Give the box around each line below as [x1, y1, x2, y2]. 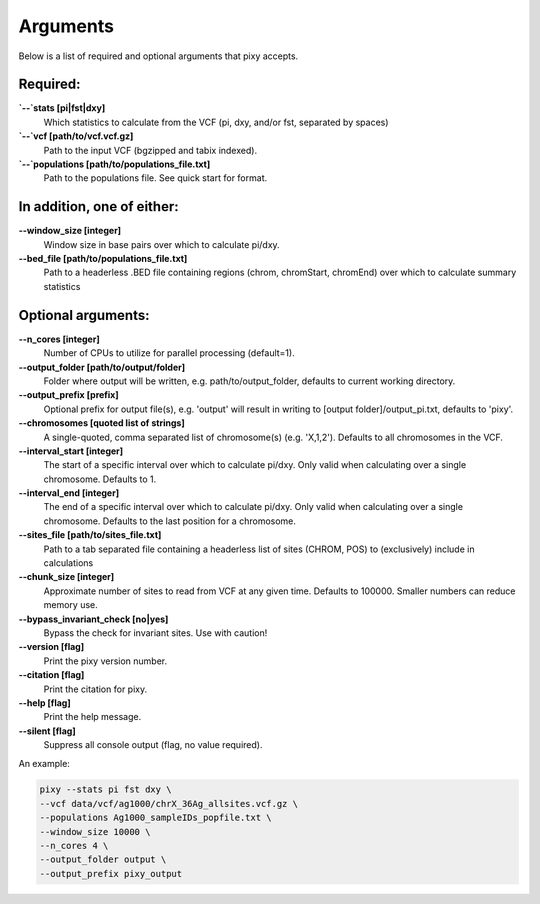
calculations [43, 557, 94, 569]
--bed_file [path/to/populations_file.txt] [18, 253, 188, 265]
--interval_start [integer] [18, 445, 124, 457]
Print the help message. [43, 711, 142, 723]
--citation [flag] [18, 669, 85, 681]
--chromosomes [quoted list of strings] [18, 417, 185, 429]
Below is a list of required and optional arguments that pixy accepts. [18, 50, 299, 62]
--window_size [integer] [18, 225, 122, 237]
